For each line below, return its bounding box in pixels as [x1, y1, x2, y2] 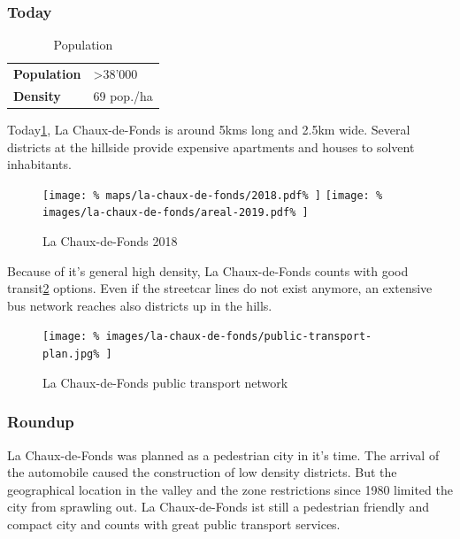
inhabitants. [7, 155, 72, 173]
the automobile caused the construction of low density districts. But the [7, 463, 397, 481]
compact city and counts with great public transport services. [7, 514, 341, 533]
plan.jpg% [42, 348, 100, 361]
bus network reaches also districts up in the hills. [7, 296, 272, 314]
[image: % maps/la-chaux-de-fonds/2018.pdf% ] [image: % [42, 189, 383, 202]
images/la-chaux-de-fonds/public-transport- [105, 330, 372, 343]
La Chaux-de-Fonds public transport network [42, 373, 288, 391]
